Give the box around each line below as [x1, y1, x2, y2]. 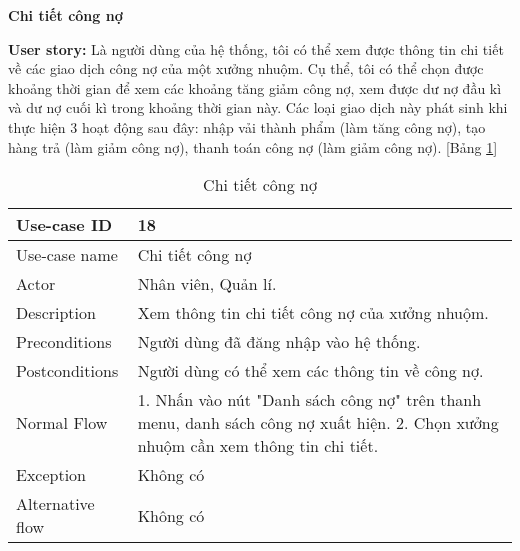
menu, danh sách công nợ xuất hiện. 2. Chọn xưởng [137, 411, 499, 435]
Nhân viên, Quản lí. [137, 272, 277, 296]
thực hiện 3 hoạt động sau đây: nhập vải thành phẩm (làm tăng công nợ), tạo [8, 116, 486, 137]
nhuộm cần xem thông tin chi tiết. [137, 434, 379, 458]
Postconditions [16, 359, 119, 383]
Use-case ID [16, 213, 113, 237]
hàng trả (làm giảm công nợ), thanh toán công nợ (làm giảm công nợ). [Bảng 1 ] [8, 136, 498, 157]
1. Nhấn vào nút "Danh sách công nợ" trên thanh [137, 388, 482, 412]
